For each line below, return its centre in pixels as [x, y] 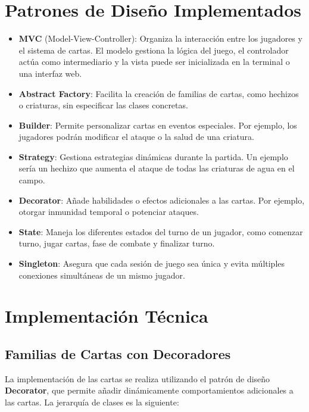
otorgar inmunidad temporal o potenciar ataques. [109, 212]
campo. [32, 180]
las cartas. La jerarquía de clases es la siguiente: [92, 402]
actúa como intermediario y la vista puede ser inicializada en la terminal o [154, 62]
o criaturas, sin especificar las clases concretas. [103, 105]
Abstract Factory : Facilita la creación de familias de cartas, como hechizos [159, 93]
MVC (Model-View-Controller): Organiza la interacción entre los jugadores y [160, 38]
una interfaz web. [50, 73]
